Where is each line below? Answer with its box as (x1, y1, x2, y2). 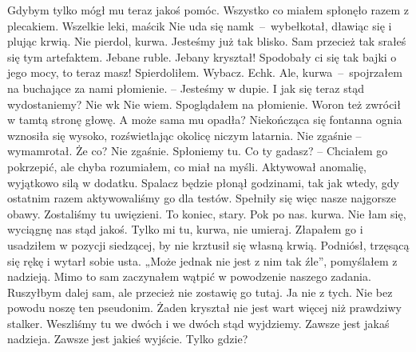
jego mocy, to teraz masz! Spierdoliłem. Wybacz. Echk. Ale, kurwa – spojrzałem (7, 64, 402, 81)
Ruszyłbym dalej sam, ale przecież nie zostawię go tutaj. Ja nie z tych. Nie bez (7, 283, 393, 300)
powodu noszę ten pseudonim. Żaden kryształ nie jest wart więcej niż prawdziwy (7, 299, 402, 316)
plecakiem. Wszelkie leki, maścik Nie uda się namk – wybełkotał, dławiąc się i (7, 17, 392, 34)
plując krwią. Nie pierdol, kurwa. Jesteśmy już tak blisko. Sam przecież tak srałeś (7, 33, 406, 50)
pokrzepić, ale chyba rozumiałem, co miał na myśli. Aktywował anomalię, (7, 158, 366, 174)
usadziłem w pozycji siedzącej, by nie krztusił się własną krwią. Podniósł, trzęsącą (7, 236, 410, 253)
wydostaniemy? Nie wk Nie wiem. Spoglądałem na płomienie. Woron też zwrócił (7, 95, 401, 112)
